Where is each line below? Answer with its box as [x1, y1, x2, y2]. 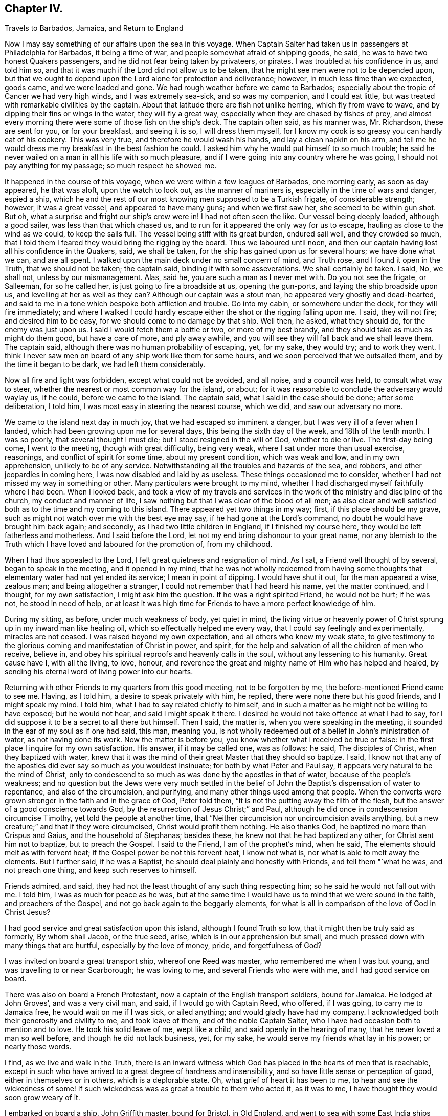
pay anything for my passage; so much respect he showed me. [5, 161, 217, 170]
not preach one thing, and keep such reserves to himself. [5, 866, 197, 875]
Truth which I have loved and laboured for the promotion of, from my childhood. [5, 540, 273, 549]
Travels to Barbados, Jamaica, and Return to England [5, 24, 184, 33]
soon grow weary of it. [5, 1093, 80, 1102]
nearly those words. [5, 1042, 72, 1051]
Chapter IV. [5, 2, 63, 15]
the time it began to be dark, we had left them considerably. [5, 360, 206, 369]
